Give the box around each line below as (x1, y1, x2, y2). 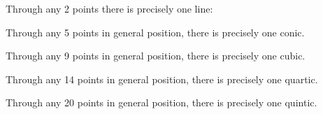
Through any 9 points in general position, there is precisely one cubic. (6, 48, 306, 63)
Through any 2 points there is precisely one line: (6, 1, 213, 15)
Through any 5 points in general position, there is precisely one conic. (6, 24, 305, 39)
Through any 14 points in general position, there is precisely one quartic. (6, 71, 318, 86)
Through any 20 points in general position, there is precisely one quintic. (6, 95, 317, 110)
